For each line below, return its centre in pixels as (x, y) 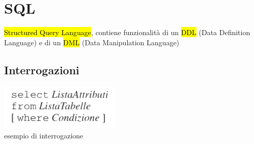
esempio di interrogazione (44, 136)
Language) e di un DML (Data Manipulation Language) (92, 42)
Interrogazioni (42, 69)
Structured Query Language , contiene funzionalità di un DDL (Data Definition (127, 32)
